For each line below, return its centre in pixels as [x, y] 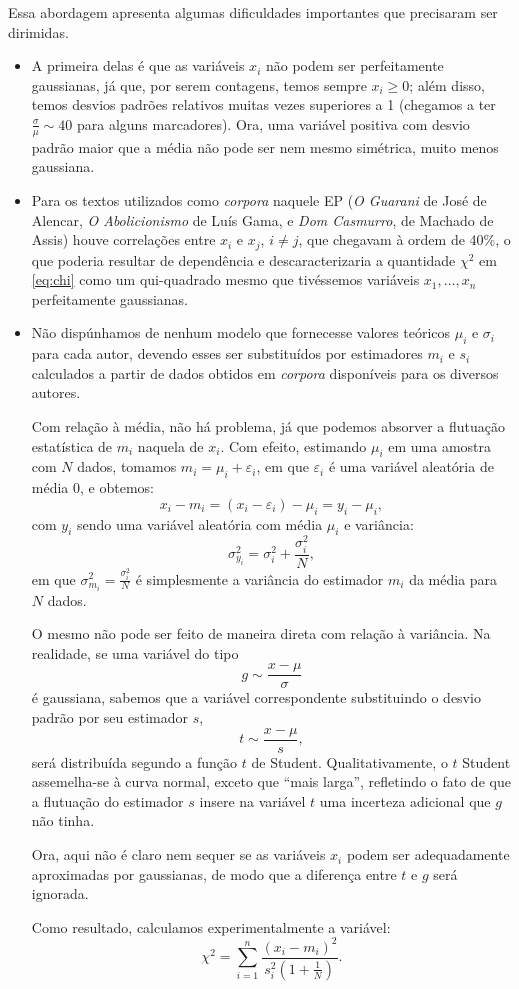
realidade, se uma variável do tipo [135, 652]
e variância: [379, 523]
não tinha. [63, 820]
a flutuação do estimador [107, 800]
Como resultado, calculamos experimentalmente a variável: [211, 926]
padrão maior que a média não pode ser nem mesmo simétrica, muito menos [265, 146]
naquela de [170, 445]
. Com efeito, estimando [293, 445]
